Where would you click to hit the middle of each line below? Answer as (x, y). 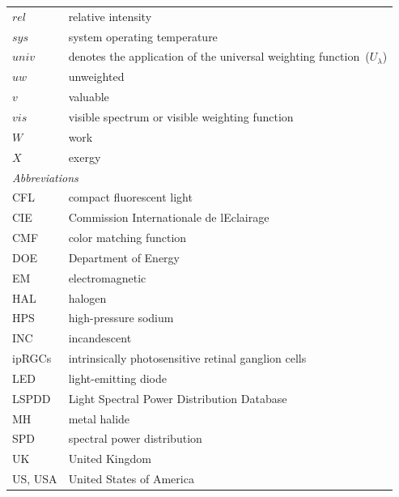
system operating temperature (143, 36)
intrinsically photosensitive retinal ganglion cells (187, 358)
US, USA (35, 479)
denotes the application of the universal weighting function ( (219, 56)
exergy (85, 157)
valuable (89, 97)
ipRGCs (32, 358)
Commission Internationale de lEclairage (169, 217)
